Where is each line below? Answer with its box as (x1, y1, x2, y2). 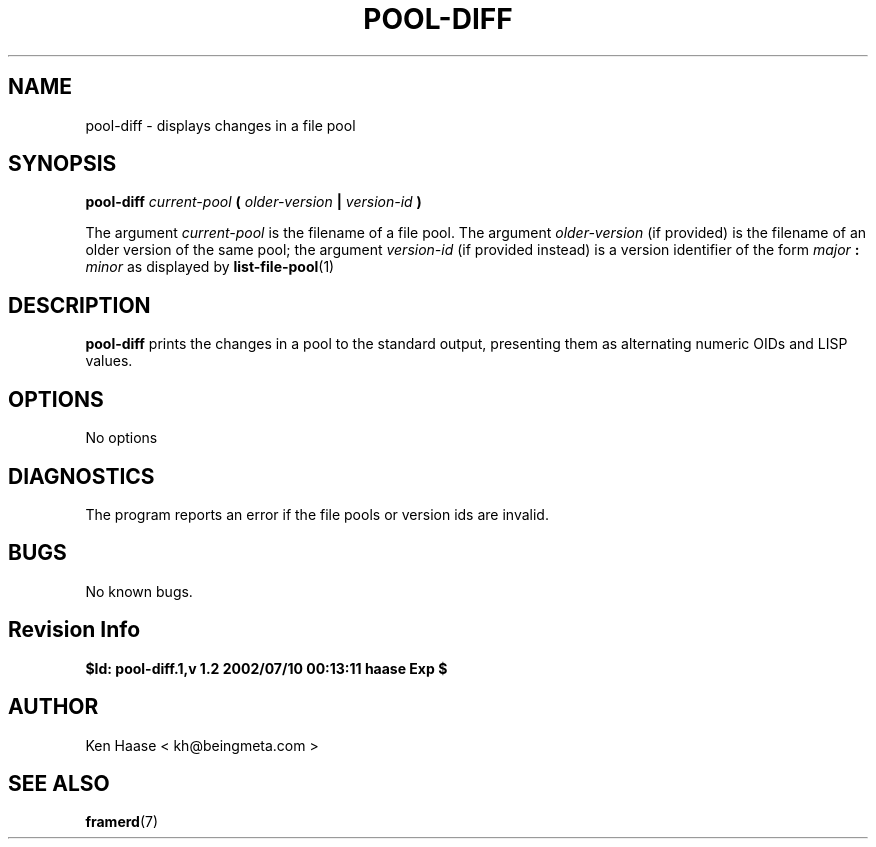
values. (85, 352, 133, 370)
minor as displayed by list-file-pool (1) (85, 258, 335, 276)
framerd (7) (85, 813, 159, 831)
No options (85, 429, 158, 447)
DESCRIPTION (8, 292, 151, 318)
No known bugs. (85, 582, 193, 600)
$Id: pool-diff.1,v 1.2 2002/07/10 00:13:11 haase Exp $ (85, 659, 448, 677)
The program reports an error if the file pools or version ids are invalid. (85, 505, 549, 523)
